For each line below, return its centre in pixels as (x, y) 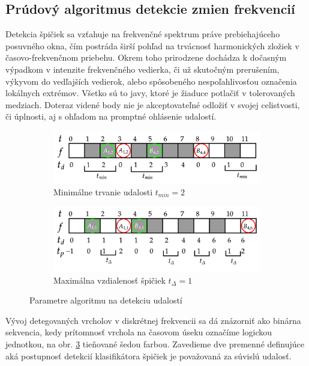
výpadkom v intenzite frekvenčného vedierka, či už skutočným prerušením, (142, 69)
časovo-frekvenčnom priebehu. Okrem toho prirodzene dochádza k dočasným (146, 57)
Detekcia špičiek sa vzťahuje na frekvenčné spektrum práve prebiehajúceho (143, 34)
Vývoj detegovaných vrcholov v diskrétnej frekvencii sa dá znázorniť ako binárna (153, 320)
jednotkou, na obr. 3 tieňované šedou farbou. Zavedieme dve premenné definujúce (155, 343)
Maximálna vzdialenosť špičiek (109, 280)
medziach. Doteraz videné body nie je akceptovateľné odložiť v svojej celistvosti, (153, 104)
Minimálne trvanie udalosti (103, 191)
